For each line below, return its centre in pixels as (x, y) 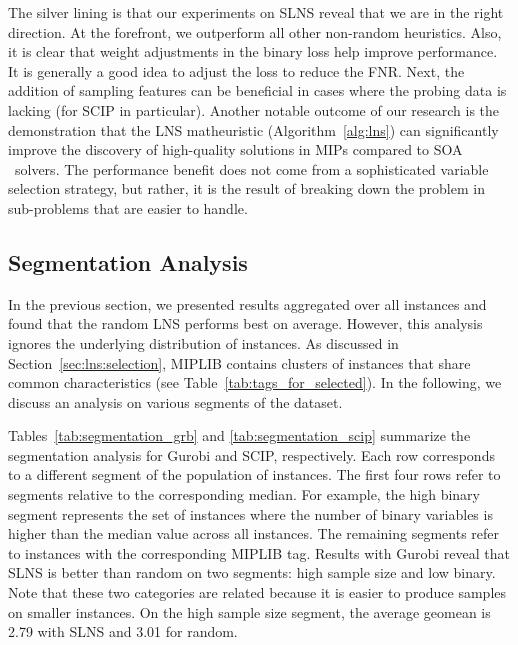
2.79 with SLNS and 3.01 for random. (123, 631)
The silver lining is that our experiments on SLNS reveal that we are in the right (256, 12)
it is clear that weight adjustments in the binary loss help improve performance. (253, 51)
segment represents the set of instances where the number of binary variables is (250, 513)
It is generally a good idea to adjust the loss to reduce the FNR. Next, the (236, 70)
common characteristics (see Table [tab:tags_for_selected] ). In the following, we (255, 382)
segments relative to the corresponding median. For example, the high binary (244, 494)
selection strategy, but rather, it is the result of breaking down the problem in (246, 188)
